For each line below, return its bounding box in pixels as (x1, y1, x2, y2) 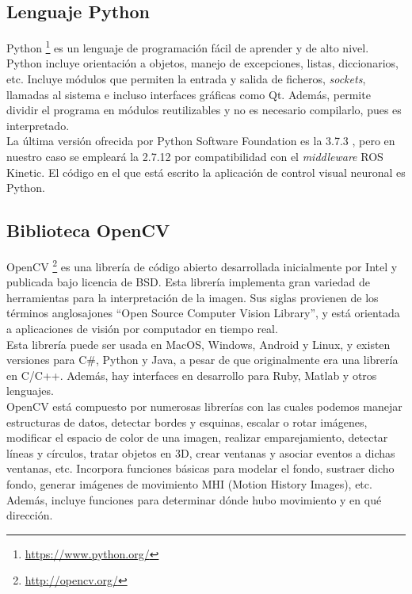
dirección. (6, 507, 53, 523)
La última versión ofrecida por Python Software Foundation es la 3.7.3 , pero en (6, 132, 395, 149)
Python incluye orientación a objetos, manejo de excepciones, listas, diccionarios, (6, 55, 399, 71)
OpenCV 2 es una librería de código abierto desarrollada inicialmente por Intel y (6, 256, 398, 274)
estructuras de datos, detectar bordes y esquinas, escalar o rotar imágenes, (6, 413, 368, 430)
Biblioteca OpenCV (6, 218, 170, 243)
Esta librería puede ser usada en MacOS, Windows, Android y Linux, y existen (6, 335, 391, 352)
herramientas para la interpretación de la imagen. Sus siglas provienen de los (6, 289, 379, 305)
